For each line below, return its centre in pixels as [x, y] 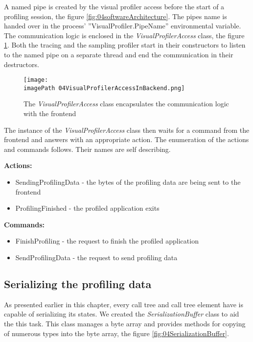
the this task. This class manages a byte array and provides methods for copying [125, 323]
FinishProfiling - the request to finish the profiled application [107, 241]
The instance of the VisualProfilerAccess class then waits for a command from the [127, 130]
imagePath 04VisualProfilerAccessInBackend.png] [104, 88]
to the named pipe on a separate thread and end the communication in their [119, 54]
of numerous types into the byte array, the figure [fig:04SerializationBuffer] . [116, 333]
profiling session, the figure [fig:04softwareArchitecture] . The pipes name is [115, 16]
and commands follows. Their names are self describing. [87, 149]
